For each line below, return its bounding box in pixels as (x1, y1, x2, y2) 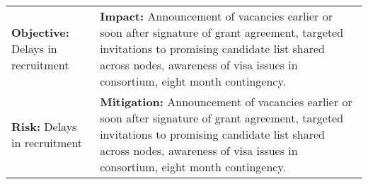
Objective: (11, 24, 69, 40)
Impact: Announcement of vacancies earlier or (100, 8, 333, 24)
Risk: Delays (11, 117, 77, 134)
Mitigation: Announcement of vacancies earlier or (100, 93, 352, 110)
